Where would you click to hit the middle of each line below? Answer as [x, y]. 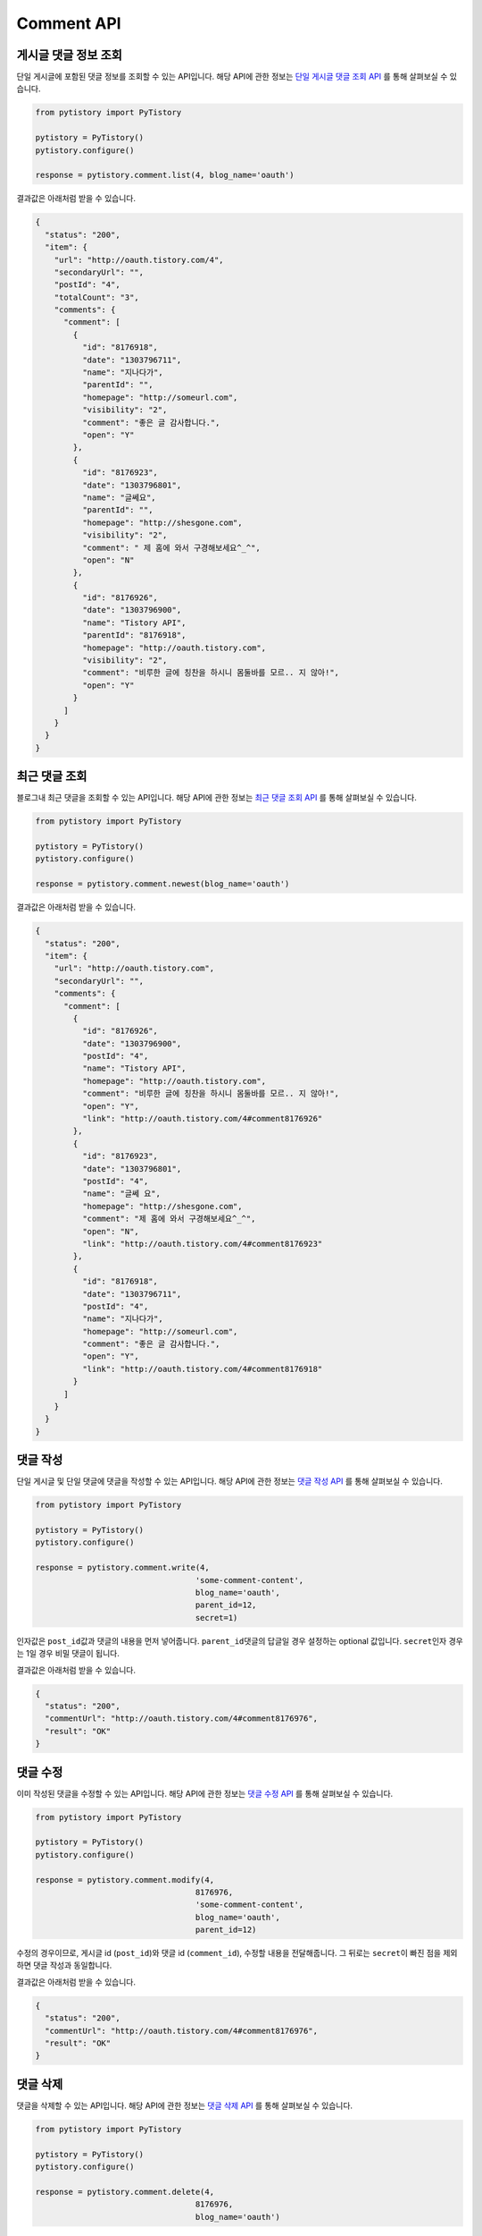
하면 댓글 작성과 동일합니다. [64, 1965]
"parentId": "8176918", [134, 635]
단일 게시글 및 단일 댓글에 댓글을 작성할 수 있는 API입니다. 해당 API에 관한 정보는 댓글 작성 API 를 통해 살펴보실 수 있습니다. [230, 1481]
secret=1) [216, 1618]
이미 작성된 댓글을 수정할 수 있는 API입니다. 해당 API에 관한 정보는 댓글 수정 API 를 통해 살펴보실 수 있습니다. [205, 1793]
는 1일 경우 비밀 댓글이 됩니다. [68, 1654]
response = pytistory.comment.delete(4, [125, 2192]
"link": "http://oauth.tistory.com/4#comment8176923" [202, 1244]
